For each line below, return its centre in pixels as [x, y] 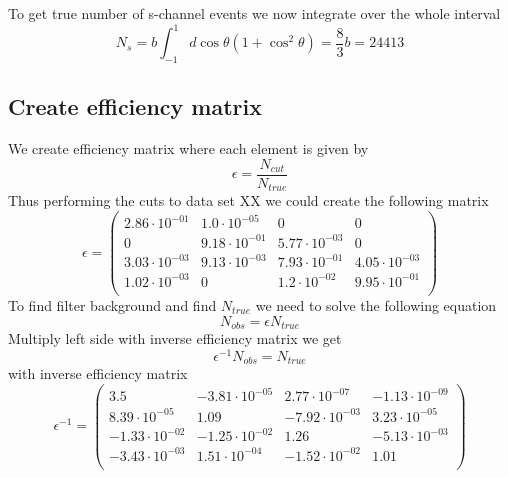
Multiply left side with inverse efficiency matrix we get [175, 338]
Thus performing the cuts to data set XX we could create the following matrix [248, 200]
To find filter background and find [112, 305]
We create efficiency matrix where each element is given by [188, 148]
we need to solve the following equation [376, 305]
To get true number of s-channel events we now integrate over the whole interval [254, 13]
